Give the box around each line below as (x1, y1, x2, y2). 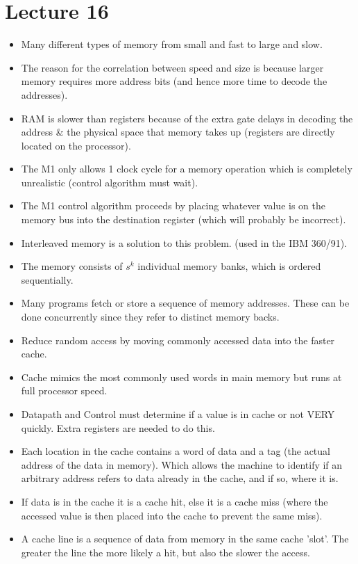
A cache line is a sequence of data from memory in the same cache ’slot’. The (21, 531, 349, 546)
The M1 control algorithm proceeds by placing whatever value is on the (21, 198, 325, 213)
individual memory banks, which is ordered (137, 259, 321, 273)
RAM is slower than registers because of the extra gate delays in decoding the (21, 111, 353, 125)
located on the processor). (21, 138, 131, 152)
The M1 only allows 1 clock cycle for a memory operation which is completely (21, 161, 352, 176)
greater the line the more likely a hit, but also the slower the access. (21, 545, 310, 559)
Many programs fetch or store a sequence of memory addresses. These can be (21, 296, 350, 310)
